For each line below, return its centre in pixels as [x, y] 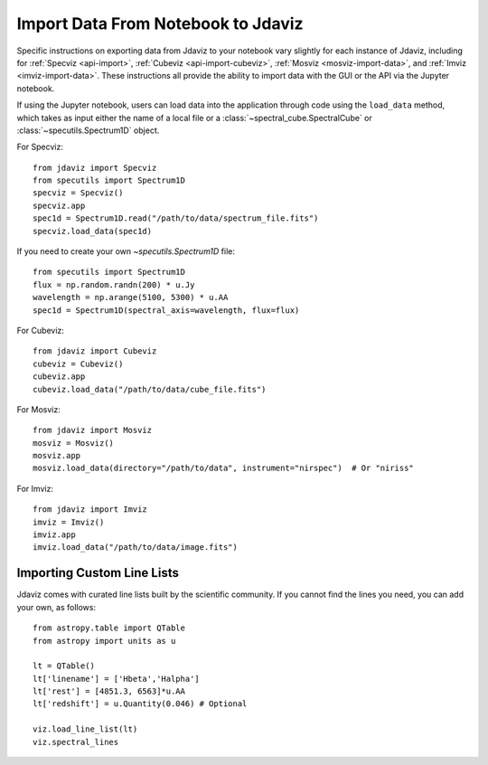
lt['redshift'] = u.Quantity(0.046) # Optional [140, 704]
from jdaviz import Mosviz [93, 430]
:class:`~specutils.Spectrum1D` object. [88, 130]
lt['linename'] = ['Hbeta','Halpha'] [117, 679]
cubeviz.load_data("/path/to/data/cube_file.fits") [150, 389]
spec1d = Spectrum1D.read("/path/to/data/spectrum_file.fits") [176, 218]
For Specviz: [40, 147]
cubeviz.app [59, 377]
